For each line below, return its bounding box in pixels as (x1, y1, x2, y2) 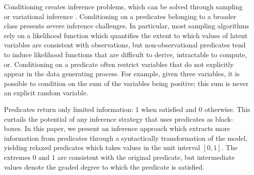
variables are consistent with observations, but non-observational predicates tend (4, 40, 246, 50)
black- (215, 113, 233, 124)
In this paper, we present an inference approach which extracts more (24, 123, 231, 133)
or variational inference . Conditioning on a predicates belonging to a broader (4, 11, 236, 21)
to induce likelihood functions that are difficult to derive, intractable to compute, (4, 49, 247, 59)
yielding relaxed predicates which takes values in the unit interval (4, 142, 200, 153)
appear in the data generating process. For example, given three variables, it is (4, 68, 240, 79)
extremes (4, 152, 31, 162)
